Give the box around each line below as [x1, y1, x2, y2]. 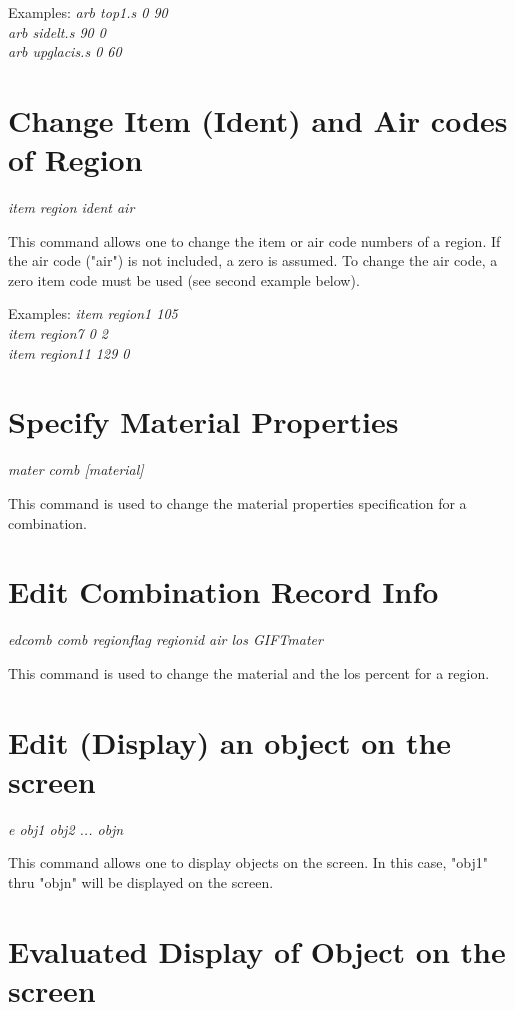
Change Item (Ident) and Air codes [8, 99, 508, 140]
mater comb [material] [8, 459, 144, 480]
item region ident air [8, 197, 135, 218]
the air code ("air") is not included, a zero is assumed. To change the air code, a [8, 250, 498, 271]
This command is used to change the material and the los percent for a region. [8, 662, 490, 683]
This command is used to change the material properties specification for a [8, 492, 467, 513]
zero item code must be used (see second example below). [8, 269, 360, 290]
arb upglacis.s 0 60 [8, 41, 122, 62]
